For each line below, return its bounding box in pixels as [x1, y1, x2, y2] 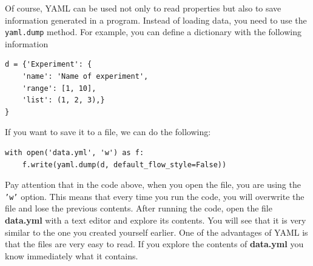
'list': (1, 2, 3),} [22, 96, 105, 105]
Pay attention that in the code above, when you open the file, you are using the [5, 178, 301, 191]
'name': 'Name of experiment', [22, 72, 149, 81]
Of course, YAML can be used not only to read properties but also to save [5, 2, 281, 14]
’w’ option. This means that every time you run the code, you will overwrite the [5, 190, 305, 202]
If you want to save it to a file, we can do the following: [5, 125, 211, 138]
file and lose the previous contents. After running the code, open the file [5, 202, 272, 214]
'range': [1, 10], [22, 84, 96, 93]
